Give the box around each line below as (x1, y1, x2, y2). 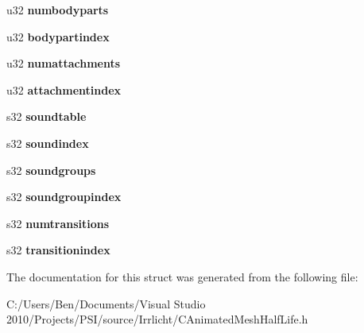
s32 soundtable (6, 108, 87, 125)
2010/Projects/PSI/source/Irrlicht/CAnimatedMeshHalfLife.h (6, 311, 308, 327)
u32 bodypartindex (6, 28, 110, 45)
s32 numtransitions (6, 215, 110, 231)
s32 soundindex (6, 134, 89, 151)
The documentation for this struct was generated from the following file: (6, 268, 358, 285)
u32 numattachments (6, 55, 121, 72)
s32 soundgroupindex (6, 188, 122, 205)
